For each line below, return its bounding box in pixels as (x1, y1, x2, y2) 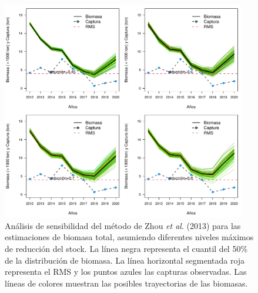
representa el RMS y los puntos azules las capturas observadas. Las (5, 265, 247, 278)
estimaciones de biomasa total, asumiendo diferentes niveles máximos (5, 231, 254, 243)
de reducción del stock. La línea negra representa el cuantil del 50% (5, 243, 248, 255)
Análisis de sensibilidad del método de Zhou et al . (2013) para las (5, 219, 241, 231)
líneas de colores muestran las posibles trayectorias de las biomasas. (5, 277, 248, 289)
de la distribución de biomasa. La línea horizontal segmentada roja (5, 254, 245, 266)
